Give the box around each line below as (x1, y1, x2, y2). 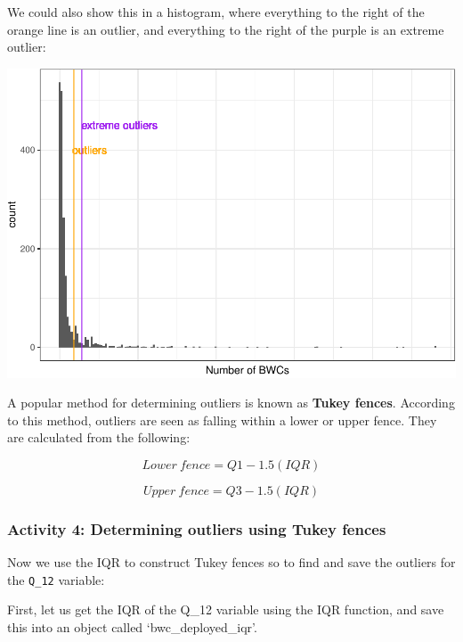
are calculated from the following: (7, 428, 191, 447)
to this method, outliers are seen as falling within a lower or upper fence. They (7, 410, 437, 429)
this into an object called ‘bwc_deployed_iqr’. (7, 617, 257, 636)
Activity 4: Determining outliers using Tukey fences (7, 517, 386, 539)
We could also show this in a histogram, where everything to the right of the (7, 3, 425, 21)
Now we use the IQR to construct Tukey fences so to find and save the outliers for (7, 553, 456, 572)
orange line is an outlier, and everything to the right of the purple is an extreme (7, 20, 444, 38)
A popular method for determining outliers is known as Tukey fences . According (7, 393, 455, 412)
